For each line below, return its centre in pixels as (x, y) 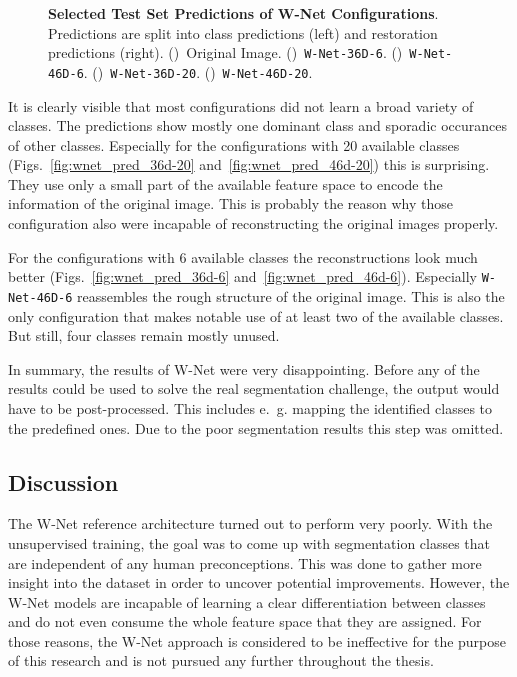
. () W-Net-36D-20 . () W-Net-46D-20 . (198, 71)
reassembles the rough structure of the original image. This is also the (291, 295)
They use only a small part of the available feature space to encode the (225, 183)
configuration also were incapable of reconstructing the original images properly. (253, 223)
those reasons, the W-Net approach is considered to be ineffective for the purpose (257, 640)
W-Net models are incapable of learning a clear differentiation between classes (247, 601)
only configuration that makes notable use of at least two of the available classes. (256, 315)
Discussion (63, 481)
